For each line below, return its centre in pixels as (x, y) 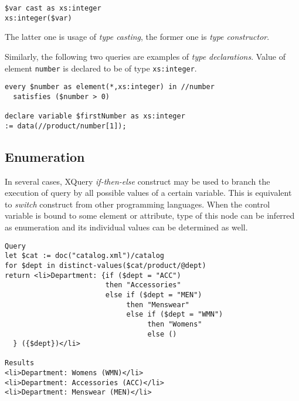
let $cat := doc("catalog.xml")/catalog (85, 256)
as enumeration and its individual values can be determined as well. (126, 227)
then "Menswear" (158, 305)
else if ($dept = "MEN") (154, 295)
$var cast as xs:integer (53, 8)
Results (20, 363)
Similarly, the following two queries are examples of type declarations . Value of (145, 56)
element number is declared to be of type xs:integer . (101, 68)
